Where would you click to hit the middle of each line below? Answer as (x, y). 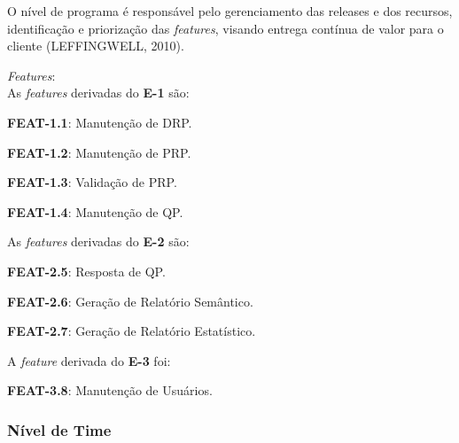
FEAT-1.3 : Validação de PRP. (92, 182)
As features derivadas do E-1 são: (98, 93)
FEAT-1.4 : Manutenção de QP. (95, 211)
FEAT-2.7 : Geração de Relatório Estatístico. (132, 331)
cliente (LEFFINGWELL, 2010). (96, 46)
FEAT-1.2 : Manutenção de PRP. (99, 152)
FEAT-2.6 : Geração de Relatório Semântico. (130, 301)
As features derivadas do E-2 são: (98, 241)
